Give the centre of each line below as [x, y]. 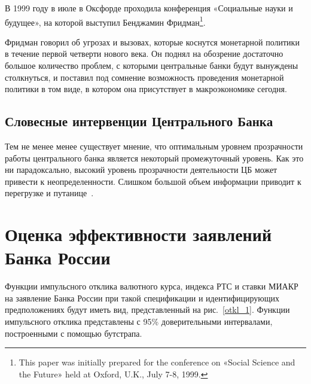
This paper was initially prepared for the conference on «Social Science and [157, 362]
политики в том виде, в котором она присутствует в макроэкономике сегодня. [146, 89]
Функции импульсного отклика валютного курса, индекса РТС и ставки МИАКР [152, 286]
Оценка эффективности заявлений [138, 234]
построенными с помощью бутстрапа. [74, 333]
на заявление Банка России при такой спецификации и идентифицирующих [142, 298]
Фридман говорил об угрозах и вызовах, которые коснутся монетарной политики [152, 42]
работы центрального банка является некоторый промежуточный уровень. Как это [154, 158]
